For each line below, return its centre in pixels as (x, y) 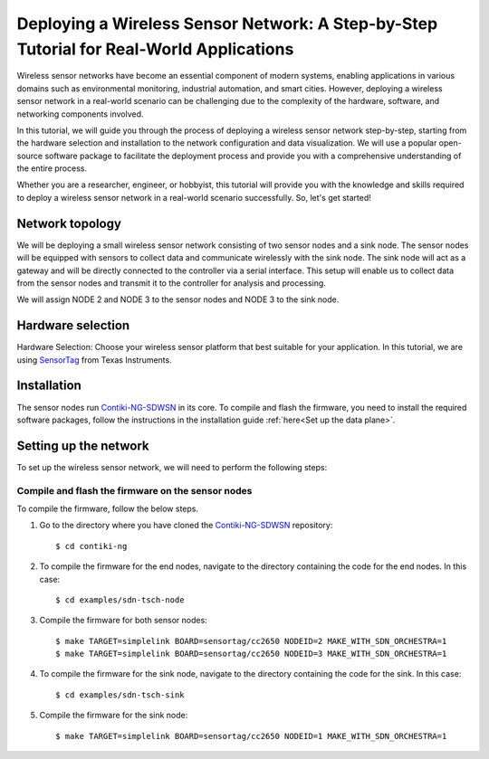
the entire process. (52, 168)
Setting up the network (83, 446)
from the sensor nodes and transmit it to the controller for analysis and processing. (171, 283)
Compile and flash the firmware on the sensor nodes (134, 490)
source (30, 156)
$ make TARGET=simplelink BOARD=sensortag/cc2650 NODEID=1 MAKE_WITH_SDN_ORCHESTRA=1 (251, 736)
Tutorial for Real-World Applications (155, 49)
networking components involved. (80, 114)
